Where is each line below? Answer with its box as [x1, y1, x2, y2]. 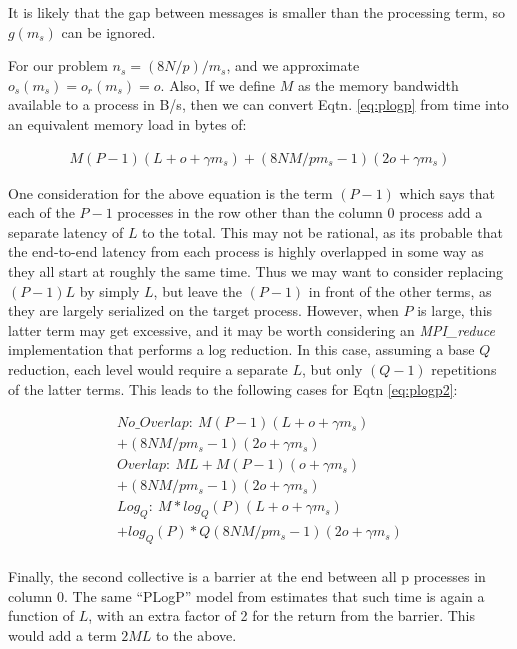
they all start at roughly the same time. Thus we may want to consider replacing [8, 260, 504, 281]
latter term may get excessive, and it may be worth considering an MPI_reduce [8, 319, 496, 340]
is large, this [417, 300, 493, 321]
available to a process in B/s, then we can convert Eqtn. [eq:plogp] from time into [8, 94, 509, 115]
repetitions [431, 358, 497, 379]
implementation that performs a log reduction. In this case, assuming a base [8, 339, 475, 360]
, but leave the [153, 280, 242, 301]
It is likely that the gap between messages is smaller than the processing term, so [8, 2, 505, 22]
